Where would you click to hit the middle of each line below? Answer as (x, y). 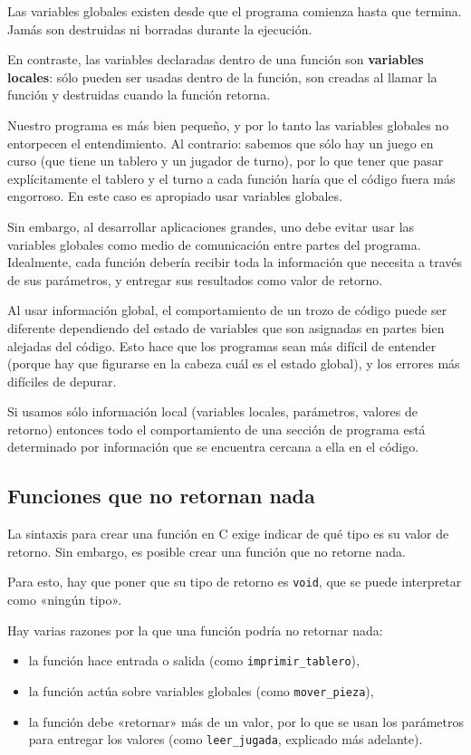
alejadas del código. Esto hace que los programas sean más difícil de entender (222, 345)
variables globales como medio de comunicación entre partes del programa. (214, 244)
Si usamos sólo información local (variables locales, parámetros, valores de (212, 411)
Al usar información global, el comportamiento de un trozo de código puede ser (227, 310)
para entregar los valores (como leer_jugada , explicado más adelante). (226, 739)
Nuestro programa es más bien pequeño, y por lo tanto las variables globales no (228, 124)
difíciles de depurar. (62, 381)
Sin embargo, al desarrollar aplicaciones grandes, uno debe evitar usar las (211, 226)
